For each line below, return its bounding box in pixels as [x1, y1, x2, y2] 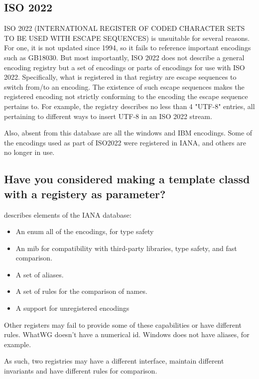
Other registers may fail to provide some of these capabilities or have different [4, 319, 242, 330]
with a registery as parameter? [4, 186, 166, 201]
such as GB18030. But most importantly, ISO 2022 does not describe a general [4, 52, 245, 62]
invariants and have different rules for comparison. [4, 366, 157, 376]
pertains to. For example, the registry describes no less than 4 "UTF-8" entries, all [4, 101, 255, 111]
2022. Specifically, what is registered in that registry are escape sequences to [4, 72, 237, 82]
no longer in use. [4, 147, 55, 157]
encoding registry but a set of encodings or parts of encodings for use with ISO [4, 62, 245, 72]
